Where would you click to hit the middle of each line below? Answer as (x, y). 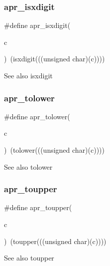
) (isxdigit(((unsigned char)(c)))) (55, 59)
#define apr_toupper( (38, 207)
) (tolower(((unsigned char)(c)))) (55, 150)
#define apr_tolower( (37, 116)
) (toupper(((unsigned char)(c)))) (55, 241)
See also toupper (29, 258)
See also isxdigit (28, 75)
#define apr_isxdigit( (37, 25)
